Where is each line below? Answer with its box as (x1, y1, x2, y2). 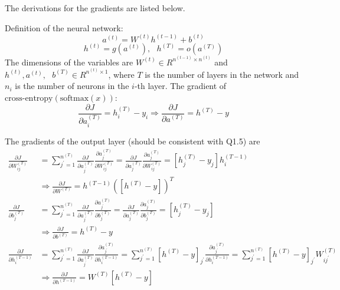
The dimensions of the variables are (5, 55, 133, 68)
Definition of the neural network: (5, 21, 123, 34)
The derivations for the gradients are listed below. (5, 2, 185, 14)
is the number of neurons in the (15, 80, 129, 92)
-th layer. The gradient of (134, 80, 227, 92)
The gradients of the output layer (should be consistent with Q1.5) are (5, 134, 260, 147)
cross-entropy (5, 94, 53, 103)
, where (108, 68, 135, 80)
